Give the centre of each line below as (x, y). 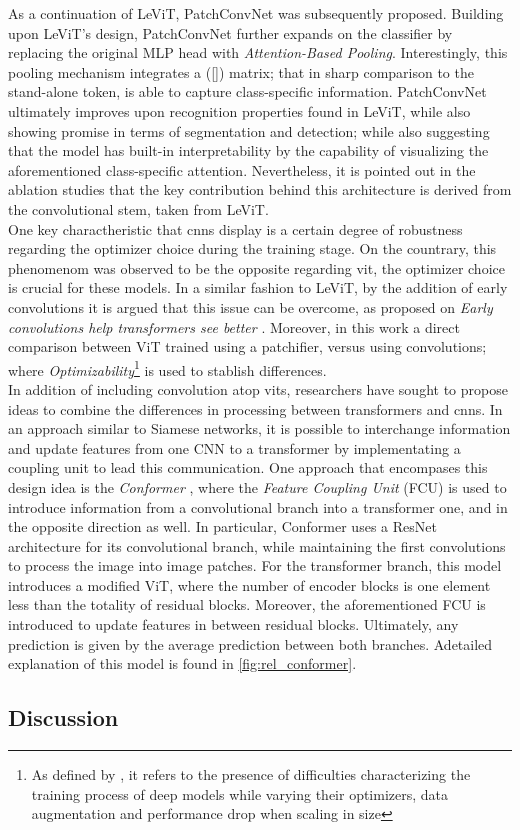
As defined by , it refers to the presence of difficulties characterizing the (251, 774)
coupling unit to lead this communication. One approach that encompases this (248, 467)
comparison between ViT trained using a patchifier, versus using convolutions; (247, 346)
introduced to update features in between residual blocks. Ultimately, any (233, 624)
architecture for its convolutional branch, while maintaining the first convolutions (257, 545)
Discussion (63, 717)
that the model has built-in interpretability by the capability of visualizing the (248, 150)
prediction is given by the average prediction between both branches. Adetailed (250, 643)
